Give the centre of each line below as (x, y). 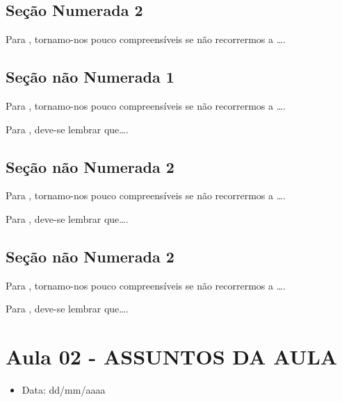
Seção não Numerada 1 (90, 77)
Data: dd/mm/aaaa (64, 390)
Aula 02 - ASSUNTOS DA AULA (172, 357)
